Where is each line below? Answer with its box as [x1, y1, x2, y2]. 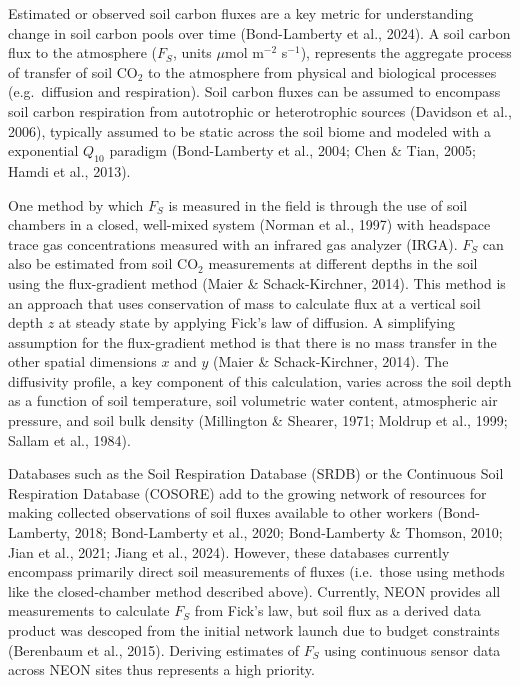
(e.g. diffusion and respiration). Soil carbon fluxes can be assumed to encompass [8, 81, 501, 102]
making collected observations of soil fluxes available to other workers [8, 502, 433, 523]
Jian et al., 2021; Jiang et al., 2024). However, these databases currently [8, 541, 450, 562]
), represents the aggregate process [300, 42, 512, 63]
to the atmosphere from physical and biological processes [148, 61, 497, 82]
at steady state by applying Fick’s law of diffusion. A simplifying [58, 312, 455, 333]
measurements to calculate [8, 600, 170, 621]
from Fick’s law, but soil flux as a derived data [194, 600, 481, 621]
